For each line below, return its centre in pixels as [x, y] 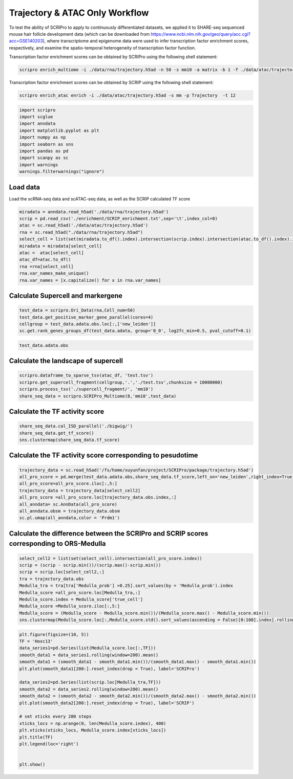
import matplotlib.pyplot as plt [59, 130]
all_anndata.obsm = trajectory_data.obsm [70, 511]
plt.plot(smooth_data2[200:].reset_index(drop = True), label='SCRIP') [107, 703]
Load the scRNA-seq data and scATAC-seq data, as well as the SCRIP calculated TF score [100, 199]
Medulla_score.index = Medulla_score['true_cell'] [81, 599]
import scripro [37, 110]
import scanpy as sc [44, 158]
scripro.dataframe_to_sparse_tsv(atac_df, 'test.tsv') [86, 376]
